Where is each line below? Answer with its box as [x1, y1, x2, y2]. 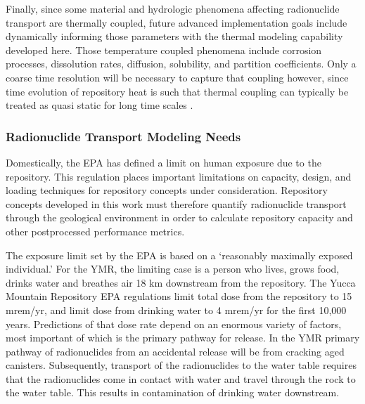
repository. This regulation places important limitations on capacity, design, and [6, 169, 352, 183]
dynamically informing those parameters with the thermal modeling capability [6, 29, 343, 44]
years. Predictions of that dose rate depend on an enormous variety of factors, [6, 316, 342, 331]
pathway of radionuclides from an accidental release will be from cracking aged [6, 344, 345, 358]
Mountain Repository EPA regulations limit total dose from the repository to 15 [6, 289, 352, 304]
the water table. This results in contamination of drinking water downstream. [6, 385, 340, 400]
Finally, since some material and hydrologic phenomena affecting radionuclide [6, 1, 340, 15]
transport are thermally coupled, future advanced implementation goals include [6, 15, 347, 30]
